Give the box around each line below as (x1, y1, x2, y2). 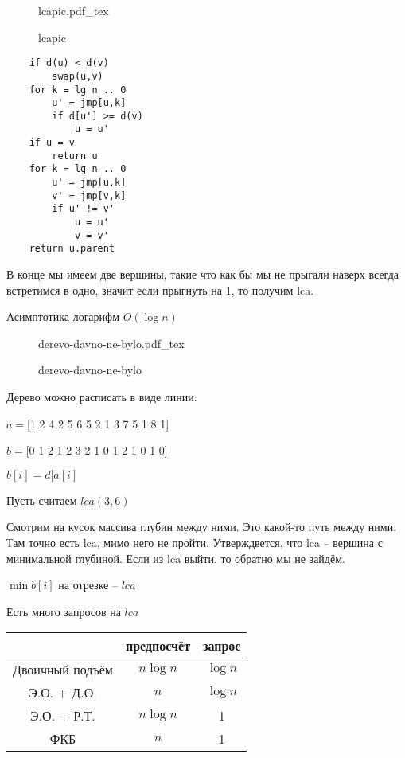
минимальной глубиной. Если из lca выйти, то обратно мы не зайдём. (6, 549, 345, 566)
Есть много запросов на (6, 603, 121, 619)
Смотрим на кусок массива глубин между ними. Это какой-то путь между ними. (6, 518, 397, 535)
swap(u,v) (52, 70, 103, 82)
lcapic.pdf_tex (38, 2, 109, 18)
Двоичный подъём (13, 660, 113, 679)
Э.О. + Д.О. (29, 683, 97, 702)
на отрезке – (58, 576, 118, 593)
